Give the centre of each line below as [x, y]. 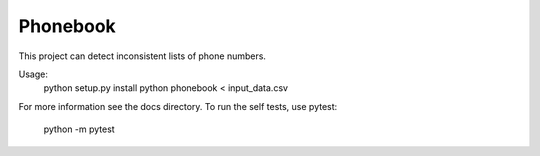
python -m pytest [79, 129]
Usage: [33, 74]
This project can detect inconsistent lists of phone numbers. [142, 56]
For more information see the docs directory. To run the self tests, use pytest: [178, 106]
